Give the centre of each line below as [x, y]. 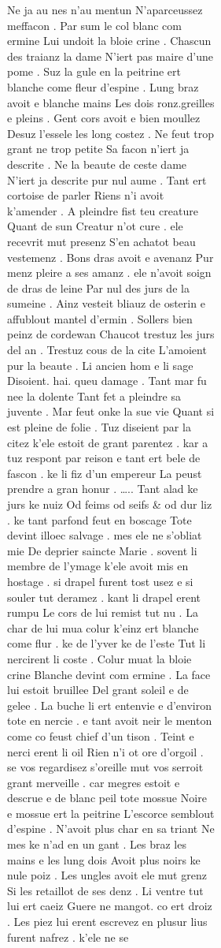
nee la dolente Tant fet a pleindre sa [94, 396]
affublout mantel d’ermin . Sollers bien [100, 318]
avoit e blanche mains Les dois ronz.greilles [111, 102]
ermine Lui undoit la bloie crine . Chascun [109, 41]
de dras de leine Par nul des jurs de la [98, 287]
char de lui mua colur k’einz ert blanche [103, 627]
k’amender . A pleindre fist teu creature [103, 210]
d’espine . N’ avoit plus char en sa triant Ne [111, 829]
